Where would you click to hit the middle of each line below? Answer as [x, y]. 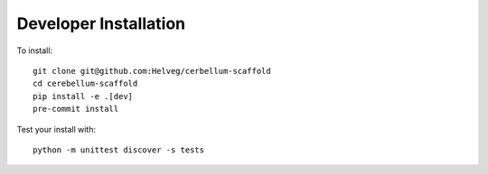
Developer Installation [101, 23]
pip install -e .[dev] [83, 96]
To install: [35, 50]
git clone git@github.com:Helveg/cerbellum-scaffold [152, 71]
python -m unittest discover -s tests [119, 150]
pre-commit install [76, 109]
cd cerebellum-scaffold [85, 84]
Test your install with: [56, 129]
